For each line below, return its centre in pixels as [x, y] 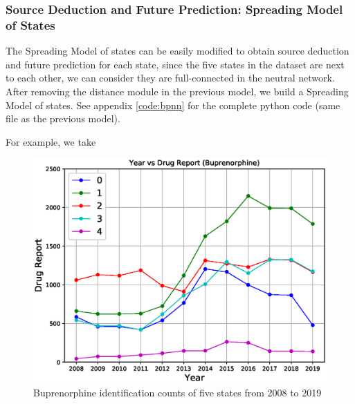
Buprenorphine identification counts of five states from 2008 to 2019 [177, 392]
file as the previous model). [63, 118]
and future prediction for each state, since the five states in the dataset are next [175, 64]
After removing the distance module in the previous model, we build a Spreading [177, 91]
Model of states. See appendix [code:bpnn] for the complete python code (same [173, 105]
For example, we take [51, 141]
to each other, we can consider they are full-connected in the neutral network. [170, 78]
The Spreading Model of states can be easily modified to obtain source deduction [177, 51]
